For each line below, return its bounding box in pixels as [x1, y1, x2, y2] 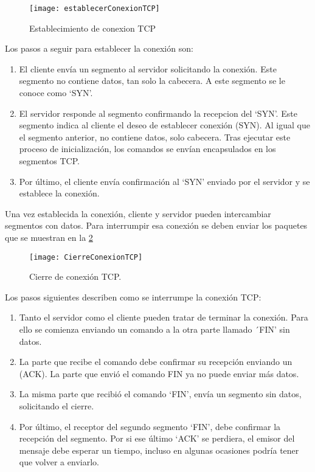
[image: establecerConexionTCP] [29, 4, 160, 13]
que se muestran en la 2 [5, 231, 93, 243]
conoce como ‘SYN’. [19, 86, 93, 99]
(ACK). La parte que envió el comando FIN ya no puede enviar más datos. [19, 367, 299, 380]
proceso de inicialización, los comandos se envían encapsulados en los [19, 142, 276, 155]
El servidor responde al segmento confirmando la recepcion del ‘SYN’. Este [19, 106, 297, 119]
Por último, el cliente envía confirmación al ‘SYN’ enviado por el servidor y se [19, 175, 310, 187]
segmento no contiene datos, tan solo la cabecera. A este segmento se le [19, 74, 285, 87]
